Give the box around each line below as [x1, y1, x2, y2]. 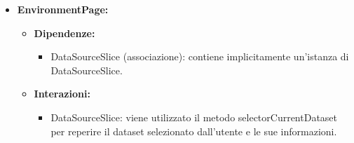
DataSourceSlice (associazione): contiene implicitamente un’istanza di [50, 49, 349, 64]
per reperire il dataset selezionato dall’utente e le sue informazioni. [50, 123, 337, 138]
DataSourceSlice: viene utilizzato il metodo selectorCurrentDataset [50, 109, 338, 124]
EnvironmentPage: [17, 2, 109, 16]
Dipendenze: [34, 25, 95, 40]
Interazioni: [34, 86, 90, 101]
